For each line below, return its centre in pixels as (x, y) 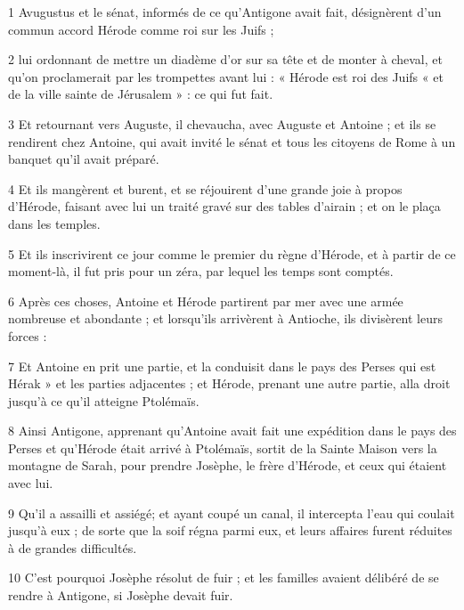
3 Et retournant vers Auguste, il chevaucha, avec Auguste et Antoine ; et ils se (222, 123)
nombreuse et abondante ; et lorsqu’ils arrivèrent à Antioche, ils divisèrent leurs (226, 318)
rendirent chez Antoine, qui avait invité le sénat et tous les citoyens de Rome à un (232, 141)
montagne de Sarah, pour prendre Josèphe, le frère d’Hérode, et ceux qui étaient (228, 465)
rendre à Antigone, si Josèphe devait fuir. (121, 595)
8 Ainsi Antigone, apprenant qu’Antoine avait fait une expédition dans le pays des (232, 431)
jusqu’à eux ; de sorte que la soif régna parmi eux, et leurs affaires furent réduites (230, 530)
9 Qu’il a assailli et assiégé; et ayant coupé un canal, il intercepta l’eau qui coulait (232, 512)
